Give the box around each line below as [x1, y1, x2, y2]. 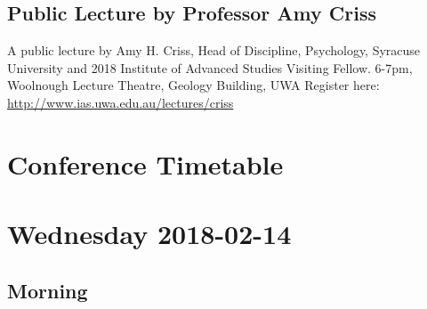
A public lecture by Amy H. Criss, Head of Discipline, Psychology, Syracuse [7, 41, 421, 60]
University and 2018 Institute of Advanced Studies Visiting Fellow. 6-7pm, [7, 58, 413, 77]
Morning [7, 276, 88, 304]
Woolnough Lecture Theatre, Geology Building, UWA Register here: [7, 76, 380, 94]
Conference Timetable [7, 145, 284, 182]
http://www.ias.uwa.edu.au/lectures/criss [7, 93, 234, 111]
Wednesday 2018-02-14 [7, 215, 292, 252]
